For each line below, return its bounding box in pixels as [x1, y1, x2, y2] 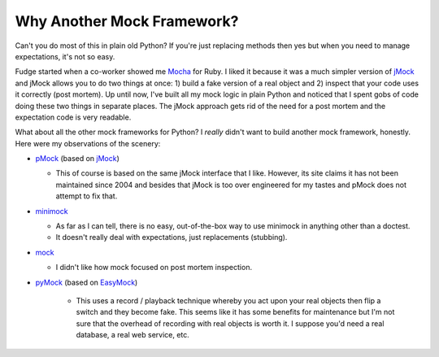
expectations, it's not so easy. [15, 51, 115, 61]
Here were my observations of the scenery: [15, 138, 161, 148]
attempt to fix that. [55, 191, 118, 201]
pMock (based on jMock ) [35, 154, 120, 163]
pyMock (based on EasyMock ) [35, 277, 138, 287]
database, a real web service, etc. [76, 330, 190, 340]
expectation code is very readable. [15, 112, 132, 122]
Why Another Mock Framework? [15, 12, 239, 30]
